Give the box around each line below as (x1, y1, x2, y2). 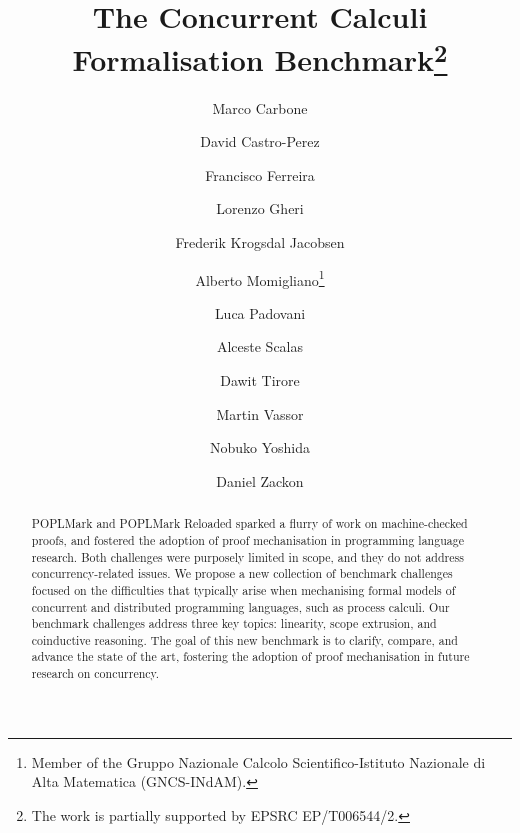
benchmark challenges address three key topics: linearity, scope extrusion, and (31, 615, 437, 632)
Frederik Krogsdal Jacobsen (175, 232, 345, 253)
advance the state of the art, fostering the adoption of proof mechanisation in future (31, 648, 470, 665)
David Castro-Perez (200, 131, 320, 152)
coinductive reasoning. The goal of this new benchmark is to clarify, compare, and (31, 631, 458, 648)
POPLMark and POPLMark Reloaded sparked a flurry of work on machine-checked (31, 515, 468, 532)
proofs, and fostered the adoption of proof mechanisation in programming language (31, 531, 464, 548)
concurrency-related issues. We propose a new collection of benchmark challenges (31, 565, 453, 582)
